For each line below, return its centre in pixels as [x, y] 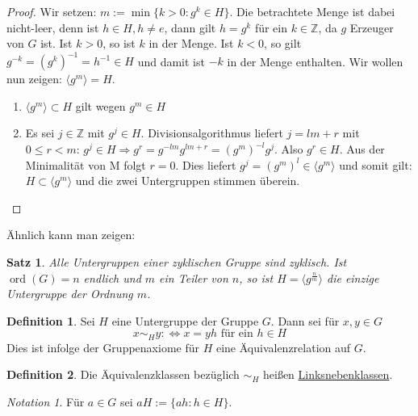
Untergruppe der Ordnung [70, 294]
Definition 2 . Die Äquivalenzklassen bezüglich [123, 374]
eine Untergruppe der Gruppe [185, 320]
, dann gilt [190, 27]
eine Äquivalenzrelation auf [283, 347]
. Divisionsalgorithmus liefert [212, 133]
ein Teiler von [194, 277]
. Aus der [362, 149]
